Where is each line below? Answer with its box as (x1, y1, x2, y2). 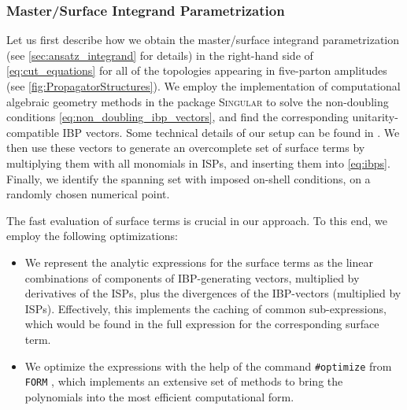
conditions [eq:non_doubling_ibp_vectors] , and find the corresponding (6, 109, 349, 125)
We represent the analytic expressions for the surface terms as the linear (24, 253, 373, 270)
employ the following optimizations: (6, 227, 178, 244)
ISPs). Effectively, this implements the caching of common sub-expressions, (24, 300, 387, 316)
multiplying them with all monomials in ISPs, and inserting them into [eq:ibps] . (6, 154, 390, 171)
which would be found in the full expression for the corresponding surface (24, 316, 379, 332)
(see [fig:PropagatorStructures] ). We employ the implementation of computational (6, 78, 401, 94)
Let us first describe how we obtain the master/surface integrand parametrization (6, 31, 399, 48)
